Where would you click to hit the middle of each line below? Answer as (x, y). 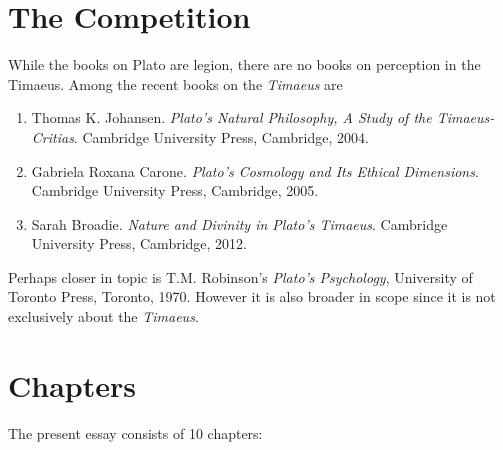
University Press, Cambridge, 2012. (139, 243)
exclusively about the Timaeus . (103, 316)
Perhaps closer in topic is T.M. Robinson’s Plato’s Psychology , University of (240, 276)
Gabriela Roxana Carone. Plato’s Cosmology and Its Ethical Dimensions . (255, 170)
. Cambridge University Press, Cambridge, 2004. (221, 136)
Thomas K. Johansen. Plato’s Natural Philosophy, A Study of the (231, 117)
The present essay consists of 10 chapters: (135, 432)
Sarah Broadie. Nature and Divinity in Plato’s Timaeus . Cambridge (239, 223)
